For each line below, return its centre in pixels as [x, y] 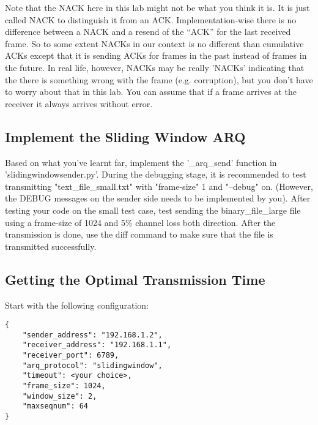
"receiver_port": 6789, [71, 355]
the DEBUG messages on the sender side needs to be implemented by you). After [158, 198]
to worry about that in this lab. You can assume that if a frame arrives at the [151, 92]
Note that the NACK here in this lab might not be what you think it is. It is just [157, 7]
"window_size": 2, [60, 396]
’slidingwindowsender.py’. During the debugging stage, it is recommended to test [156, 174]
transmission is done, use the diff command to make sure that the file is [139, 234]
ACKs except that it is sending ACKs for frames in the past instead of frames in [156, 55]
